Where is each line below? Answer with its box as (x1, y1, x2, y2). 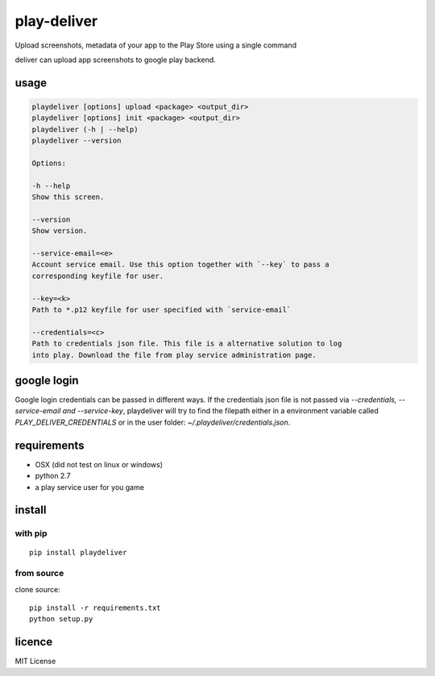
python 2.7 (35, 471, 72, 481)
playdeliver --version (31, 136, 122, 145)
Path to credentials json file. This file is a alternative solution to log (31, 339, 342, 348)
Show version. (31, 226, 88, 235)
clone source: (14, 584, 60, 594)
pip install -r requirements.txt (29, 603, 161, 612)
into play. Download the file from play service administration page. (31, 350, 317, 359)
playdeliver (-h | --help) (31, 125, 139, 134)
